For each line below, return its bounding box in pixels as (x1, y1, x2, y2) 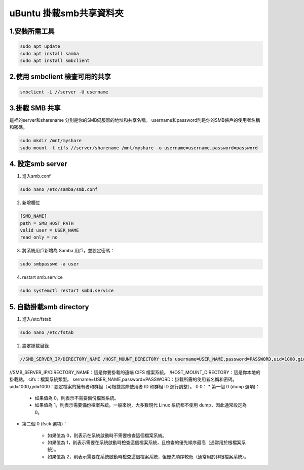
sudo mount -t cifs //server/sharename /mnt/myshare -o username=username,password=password (20, 145, 258, 151)
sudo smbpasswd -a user (20, 261, 80, 267)
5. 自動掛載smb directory (9, 303, 89, 311)
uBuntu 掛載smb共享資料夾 (9, 8, 124, 19)
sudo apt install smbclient (20, 57, 90, 63)
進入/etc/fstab (22, 316, 52, 322)
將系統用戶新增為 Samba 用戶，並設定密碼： (22, 248, 115, 254)
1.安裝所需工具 (9, 27, 55, 36)
